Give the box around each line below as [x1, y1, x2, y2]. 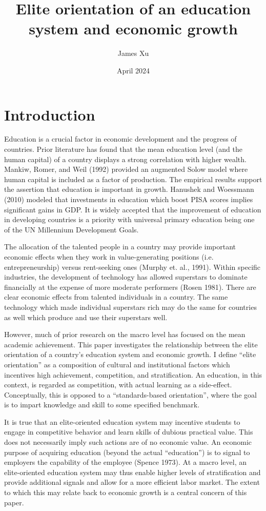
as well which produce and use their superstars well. [4, 311, 168, 322]
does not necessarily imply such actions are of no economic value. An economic [4, 437, 252, 447]
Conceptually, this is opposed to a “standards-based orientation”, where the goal [4, 389, 257, 400]
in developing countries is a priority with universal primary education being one [4, 214, 255, 225]
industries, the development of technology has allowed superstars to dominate [4, 271, 248, 282]
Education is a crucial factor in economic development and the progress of [4, 133, 237, 144]
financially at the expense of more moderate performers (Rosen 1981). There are [4, 281, 256, 292]
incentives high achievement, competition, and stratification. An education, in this [4, 369, 262, 380]
